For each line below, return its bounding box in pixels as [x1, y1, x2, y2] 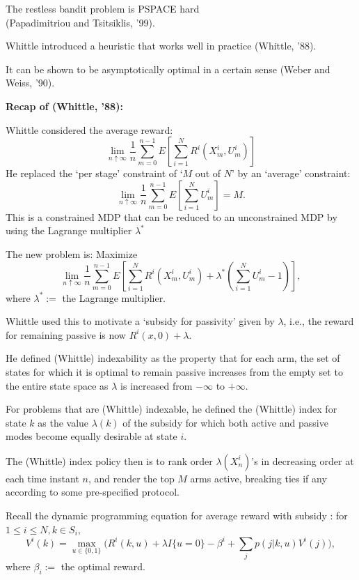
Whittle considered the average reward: [6, 122, 173, 137]
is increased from [120, 378, 193, 392]
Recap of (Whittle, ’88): [6, 98, 123, 113]
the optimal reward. [61, 559, 145, 574]
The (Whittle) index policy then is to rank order [6, 453, 213, 468]
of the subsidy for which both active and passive [122, 415, 328, 429]
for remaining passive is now [6, 327, 126, 342]
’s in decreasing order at [251, 453, 354, 468]
